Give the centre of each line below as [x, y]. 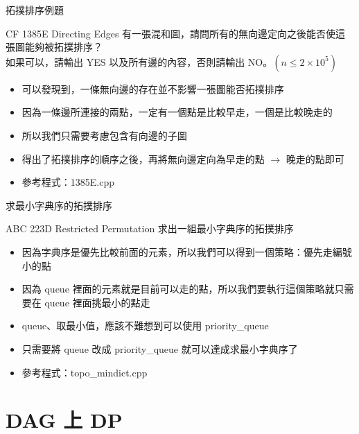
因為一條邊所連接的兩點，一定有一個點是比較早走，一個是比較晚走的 [177, 112]
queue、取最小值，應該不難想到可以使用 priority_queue [145, 325]
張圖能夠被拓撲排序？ [54, 47]
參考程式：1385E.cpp [68, 182]
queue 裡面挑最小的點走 [97, 302]
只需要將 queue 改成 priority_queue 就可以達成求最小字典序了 [160, 348]
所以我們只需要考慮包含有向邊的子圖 [104, 135]
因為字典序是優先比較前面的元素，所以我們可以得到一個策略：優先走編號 [187, 251]
